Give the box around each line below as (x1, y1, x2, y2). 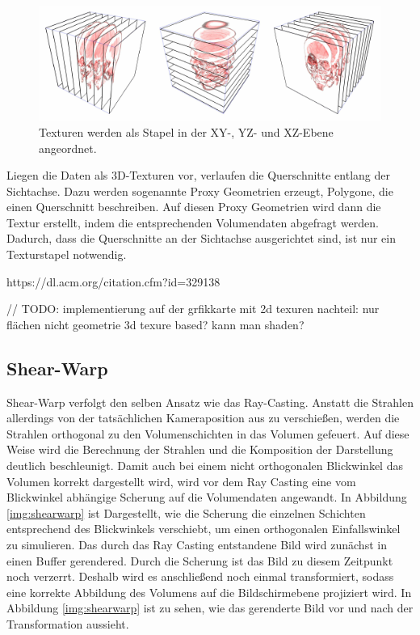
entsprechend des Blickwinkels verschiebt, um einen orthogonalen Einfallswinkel (6, 520, 401, 537)
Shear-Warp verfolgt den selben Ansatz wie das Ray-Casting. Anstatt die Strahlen (6, 393, 414, 410)
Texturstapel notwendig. (6, 246, 127, 263)
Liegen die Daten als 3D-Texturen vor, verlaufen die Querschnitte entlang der (6, 167, 390, 184)
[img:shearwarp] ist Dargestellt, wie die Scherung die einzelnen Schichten (6, 504, 366, 521)
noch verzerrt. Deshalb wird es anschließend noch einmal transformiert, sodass (6, 568, 394, 585)
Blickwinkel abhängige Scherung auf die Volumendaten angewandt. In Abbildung (6, 489, 407, 506)
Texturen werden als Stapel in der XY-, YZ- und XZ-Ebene (39, 123, 334, 140)
